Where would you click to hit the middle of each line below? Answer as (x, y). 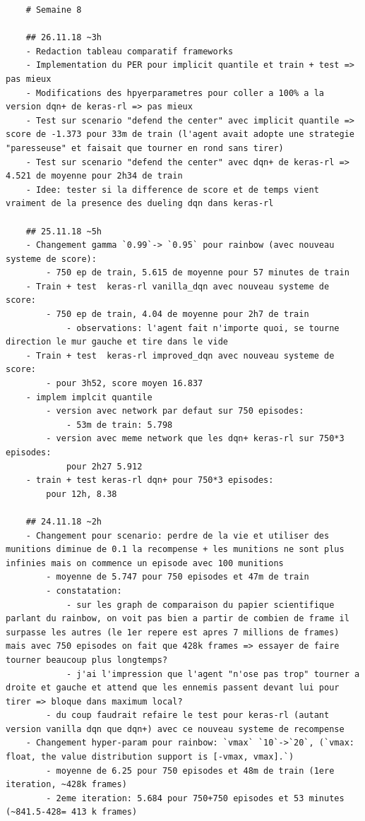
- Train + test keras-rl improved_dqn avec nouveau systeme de (180, 355)
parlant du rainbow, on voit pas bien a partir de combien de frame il (178, 619)
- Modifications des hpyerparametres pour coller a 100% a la (175, 93)
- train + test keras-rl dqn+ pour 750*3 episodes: (150, 480)
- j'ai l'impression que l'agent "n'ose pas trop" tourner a (213, 674)
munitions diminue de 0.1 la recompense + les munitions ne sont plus (175, 550)
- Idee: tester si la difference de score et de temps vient (172, 190)
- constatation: (84, 591)
